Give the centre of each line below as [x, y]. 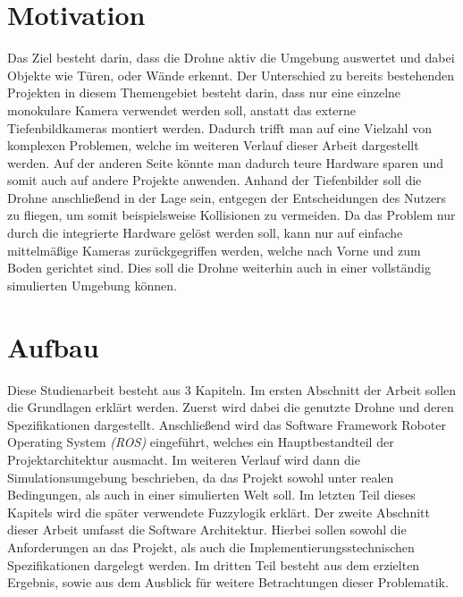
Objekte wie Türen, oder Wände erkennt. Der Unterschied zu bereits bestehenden [231, 75]
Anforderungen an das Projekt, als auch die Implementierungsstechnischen [211, 547]
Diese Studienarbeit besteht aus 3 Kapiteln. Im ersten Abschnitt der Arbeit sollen [232, 389]
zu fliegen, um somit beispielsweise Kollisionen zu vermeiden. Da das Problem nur [231, 215]
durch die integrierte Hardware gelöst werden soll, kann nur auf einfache [205, 233]
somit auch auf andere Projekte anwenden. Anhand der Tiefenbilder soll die [215, 180]
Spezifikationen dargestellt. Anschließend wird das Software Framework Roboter [227, 424]
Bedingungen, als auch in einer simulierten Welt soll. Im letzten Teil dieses [211, 495]
